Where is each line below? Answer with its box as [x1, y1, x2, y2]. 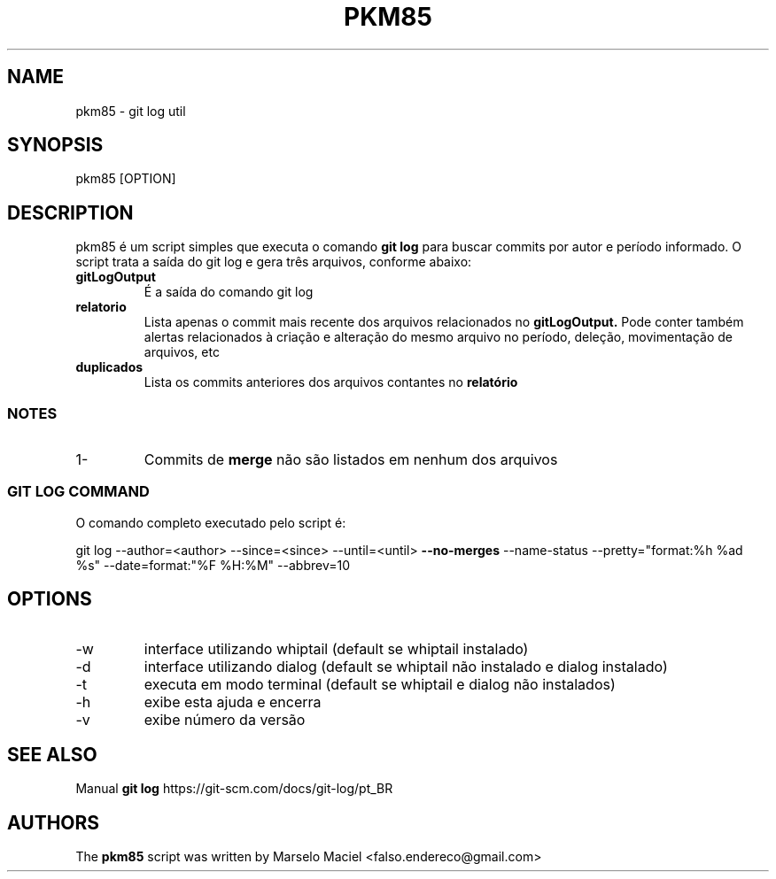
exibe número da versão [144, 710, 306, 729]
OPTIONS [7, 588, 92, 611]
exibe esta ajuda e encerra [144, 692, 322, 711]
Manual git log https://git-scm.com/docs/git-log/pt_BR [75, 781, 393, 797]
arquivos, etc [144, 344, 220, 360]
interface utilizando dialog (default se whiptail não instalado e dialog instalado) [144, 657, 668, 675]
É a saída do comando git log [144, 284, 314, 300]
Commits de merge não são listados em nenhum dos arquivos [144, 451, 558, 469]
